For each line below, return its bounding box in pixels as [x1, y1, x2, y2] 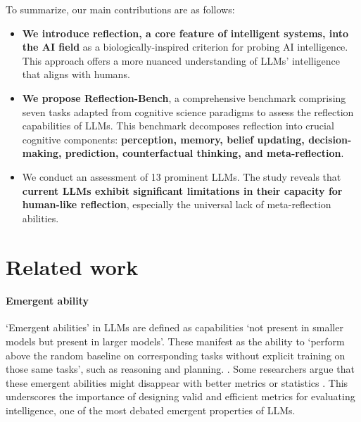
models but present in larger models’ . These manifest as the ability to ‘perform [6, 334, 345, 349]
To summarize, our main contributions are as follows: [6, 2, 235, 16]
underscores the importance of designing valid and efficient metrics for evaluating [6, 389, 355, 404]
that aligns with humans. [22, 67, 130, 82]
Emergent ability [6, 293, 89, 308]
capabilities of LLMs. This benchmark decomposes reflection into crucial [22, 118, 334, 133]
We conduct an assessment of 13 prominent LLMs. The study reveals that [22, 169, 341, 184]
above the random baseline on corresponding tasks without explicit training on [6, 347, 346, 362]
